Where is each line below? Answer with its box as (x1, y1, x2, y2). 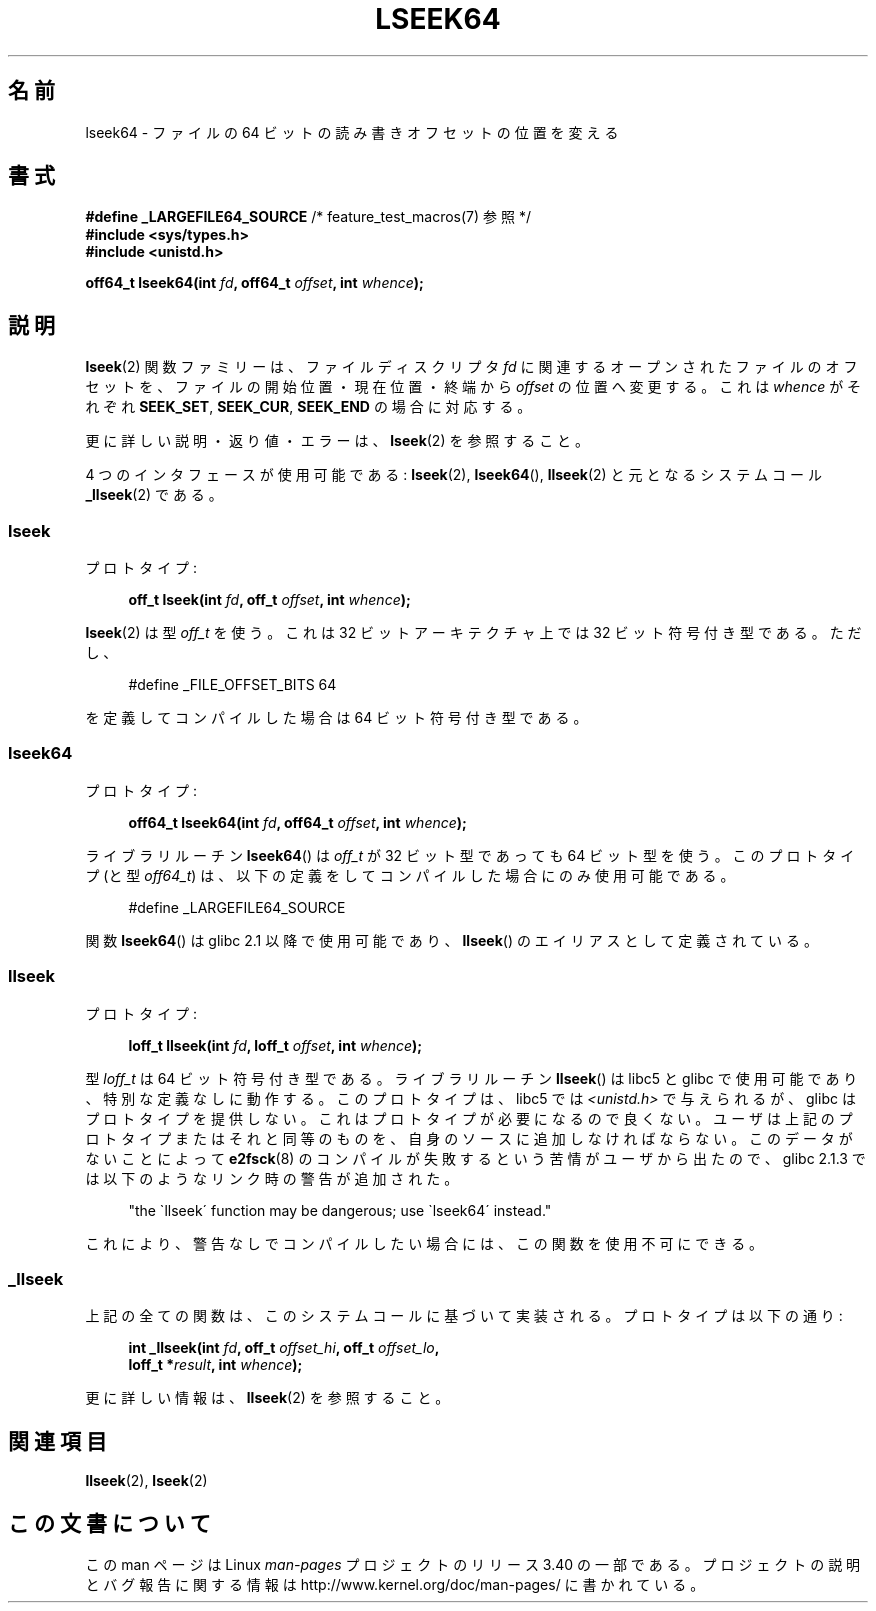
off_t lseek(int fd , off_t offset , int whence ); (128, 591, 411, 609)
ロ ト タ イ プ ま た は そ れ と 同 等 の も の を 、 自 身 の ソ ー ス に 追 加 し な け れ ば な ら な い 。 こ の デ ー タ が (85, 1129, 853, 1147)
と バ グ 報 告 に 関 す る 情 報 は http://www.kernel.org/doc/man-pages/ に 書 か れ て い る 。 (85, 1575, 705, 1593)
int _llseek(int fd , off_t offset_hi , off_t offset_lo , (128, 1339, 440, 1357)
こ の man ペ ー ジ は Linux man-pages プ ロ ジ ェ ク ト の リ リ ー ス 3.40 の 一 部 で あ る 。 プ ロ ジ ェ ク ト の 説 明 (85, 1555, 861, 1573)
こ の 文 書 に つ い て (8, 1510, 211, 1536)
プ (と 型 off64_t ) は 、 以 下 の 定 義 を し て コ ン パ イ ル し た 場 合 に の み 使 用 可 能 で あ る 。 (85, 866, 735, 884)
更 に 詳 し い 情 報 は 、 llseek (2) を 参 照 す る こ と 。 (85, 1389, 450, 1407)
